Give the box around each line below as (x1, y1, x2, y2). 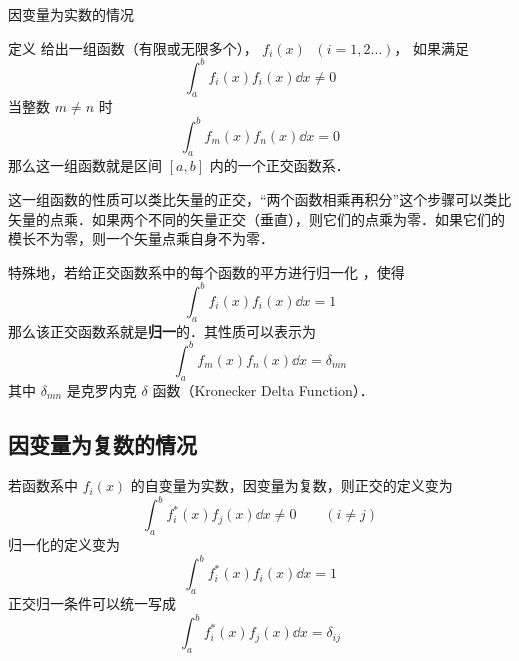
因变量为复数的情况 (8, 428, 197, 459)
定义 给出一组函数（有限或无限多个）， (8, 37, 258, 58)
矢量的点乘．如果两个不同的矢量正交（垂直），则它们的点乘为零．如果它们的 (8, 208, 505, 229)
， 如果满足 (394, 37, 470, 58)
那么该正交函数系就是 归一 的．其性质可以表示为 (8, 320, 316, 341)
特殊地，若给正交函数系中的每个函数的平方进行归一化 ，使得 (8, 261, 405, 282)
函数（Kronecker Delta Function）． (152, 379, 374, 400)
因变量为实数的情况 (8, 4, 134, 24)
